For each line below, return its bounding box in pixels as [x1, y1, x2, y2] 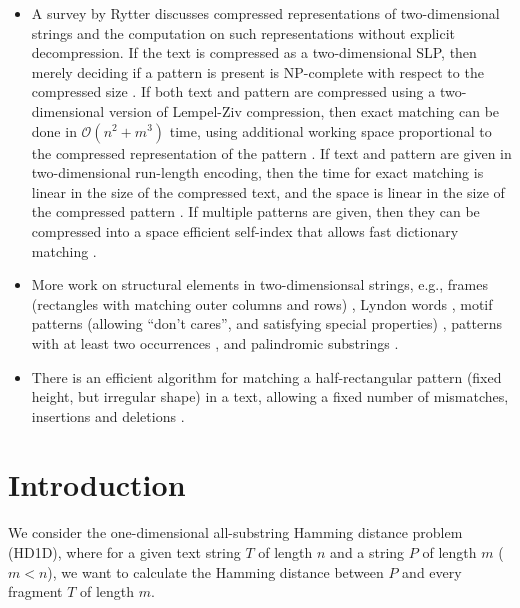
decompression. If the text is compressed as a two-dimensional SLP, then [31, 42, 477, 63]
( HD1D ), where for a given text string [8, 542, 241, 562]
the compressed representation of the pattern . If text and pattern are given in [31, 142, 512, 163]
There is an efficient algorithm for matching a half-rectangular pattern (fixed [31, 366, 502, 387]
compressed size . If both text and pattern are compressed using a [31, 81, 436, 102]
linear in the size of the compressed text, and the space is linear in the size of [31, 181, 505, 202]
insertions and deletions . [31, 405, 185, 426]
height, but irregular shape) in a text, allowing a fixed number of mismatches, [31, 386, 509, 407]
